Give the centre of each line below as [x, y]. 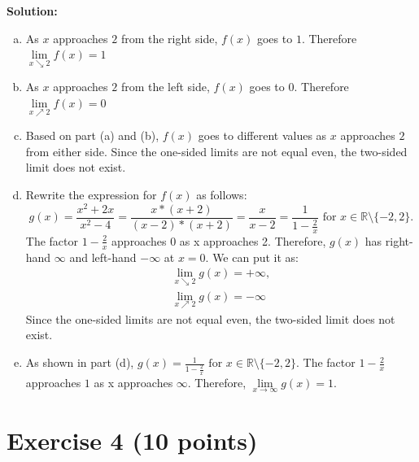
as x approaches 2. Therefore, [253, 240]
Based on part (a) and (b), [92, 135]
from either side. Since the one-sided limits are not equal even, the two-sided [216, 151]
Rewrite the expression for [91, 194]
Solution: [32, 11]
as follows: [222, 194]
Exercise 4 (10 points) [132, 440]
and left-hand [103, 257]
